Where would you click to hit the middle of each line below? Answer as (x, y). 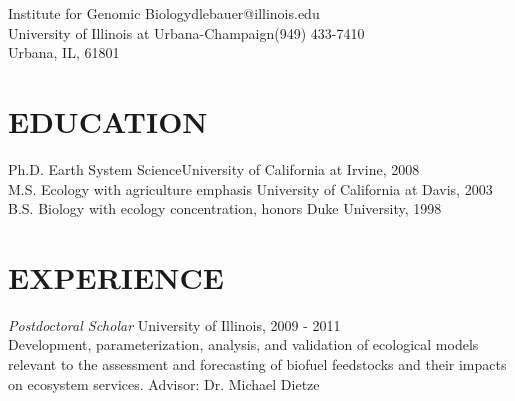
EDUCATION (108, 120)
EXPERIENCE (116, 276)
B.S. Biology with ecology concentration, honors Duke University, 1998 (225, 208)
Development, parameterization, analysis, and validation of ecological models (243, 344)
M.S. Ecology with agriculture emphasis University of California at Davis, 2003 (250, 188)
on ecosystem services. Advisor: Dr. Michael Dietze (164, 383)
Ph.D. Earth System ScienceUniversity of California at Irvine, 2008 (214, 168)
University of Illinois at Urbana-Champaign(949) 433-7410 (186, 32)
